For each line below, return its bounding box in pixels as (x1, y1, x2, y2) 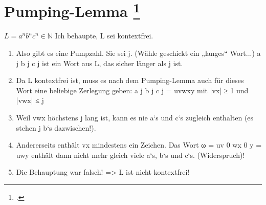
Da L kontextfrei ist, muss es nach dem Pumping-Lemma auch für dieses (16, 75, 244, 86)
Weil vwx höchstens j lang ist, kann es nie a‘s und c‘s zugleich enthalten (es (16, 112, 254, 123)
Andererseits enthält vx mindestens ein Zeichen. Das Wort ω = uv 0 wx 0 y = (16, 139, 262, 150)
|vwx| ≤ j (16, 95, 44, 106)
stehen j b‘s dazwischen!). (16, 122, 96, 133)
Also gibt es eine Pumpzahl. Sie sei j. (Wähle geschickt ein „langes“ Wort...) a (16, 48, 261, 58)
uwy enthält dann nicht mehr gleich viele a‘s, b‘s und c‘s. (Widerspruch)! (16, 149, 245, 160)
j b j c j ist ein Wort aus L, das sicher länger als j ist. (16, 57, 183, 68)
